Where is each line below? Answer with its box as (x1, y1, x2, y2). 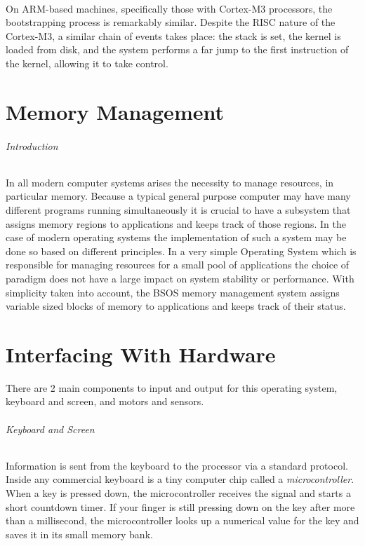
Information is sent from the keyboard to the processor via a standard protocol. (6, 458, 348, 472)
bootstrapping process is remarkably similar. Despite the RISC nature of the (6, 15, 336, 29)
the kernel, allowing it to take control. (6, 55, 168, 70)
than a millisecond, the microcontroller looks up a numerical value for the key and (6, 513, 359, 528)
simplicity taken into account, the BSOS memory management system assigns (6, 285, 340, 299)
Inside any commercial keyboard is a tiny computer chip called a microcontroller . (6, 472, 354, 486)
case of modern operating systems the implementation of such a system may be (6, 230, 347, 245)
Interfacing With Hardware (6, 339, 276, 368)
